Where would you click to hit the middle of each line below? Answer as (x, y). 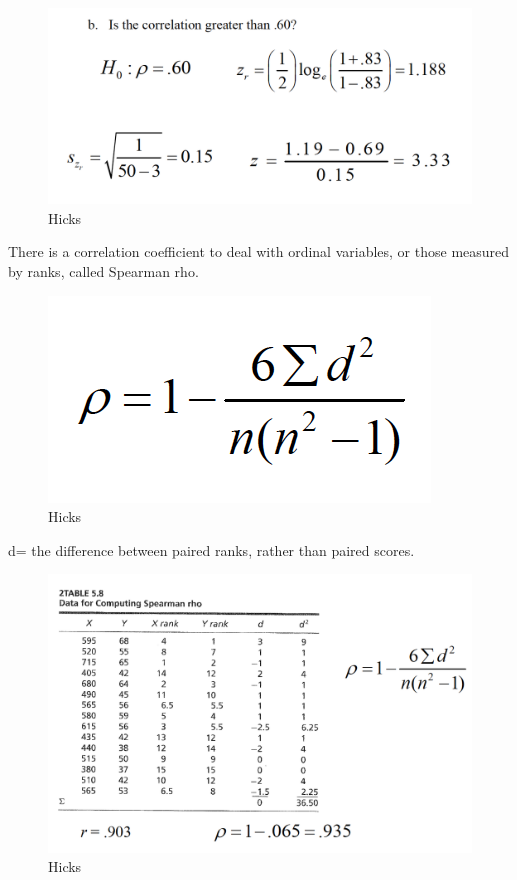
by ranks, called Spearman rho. (103, 271)
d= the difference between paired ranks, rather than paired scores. (211, 549)
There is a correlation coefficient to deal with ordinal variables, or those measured (259, 251)
